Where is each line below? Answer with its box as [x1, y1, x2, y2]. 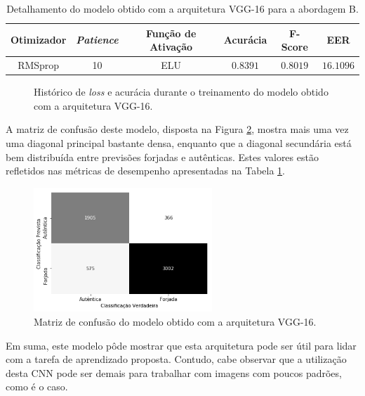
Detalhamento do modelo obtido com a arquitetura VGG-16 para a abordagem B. [6, 1, 359, 15]
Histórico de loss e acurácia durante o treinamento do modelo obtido [34, 84, 328, 99]
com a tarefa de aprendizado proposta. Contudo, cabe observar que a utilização [6, 352, 347, 366]
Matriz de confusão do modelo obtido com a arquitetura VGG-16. [34, 314, 317, 328]
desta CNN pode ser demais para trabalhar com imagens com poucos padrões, [6, 365, 342, 380]
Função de [145, 25, 197, 40]
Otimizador [11, 32, 67, 47]
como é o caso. [6, 379, 68, 394]
